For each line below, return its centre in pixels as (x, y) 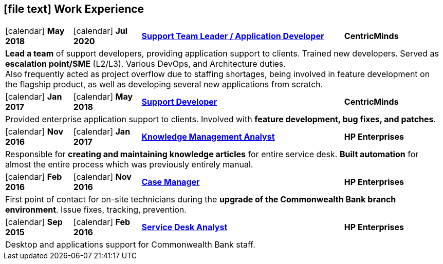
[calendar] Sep (34, 222)
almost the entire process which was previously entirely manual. (129, 165)
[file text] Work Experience (74, 9)
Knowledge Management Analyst (208, 137)
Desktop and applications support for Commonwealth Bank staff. (130, 245)
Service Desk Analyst (184, 227)
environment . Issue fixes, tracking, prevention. (96, 210)
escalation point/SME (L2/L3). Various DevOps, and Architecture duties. (145, 64)
